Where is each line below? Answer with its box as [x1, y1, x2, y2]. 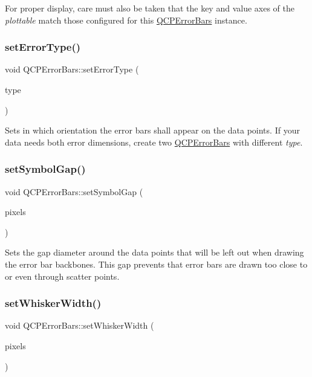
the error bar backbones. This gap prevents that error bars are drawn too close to [5, 257, 308, 270]
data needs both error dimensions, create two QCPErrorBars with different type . [5, 135, 303, 148]
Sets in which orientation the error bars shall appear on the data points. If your [5, 124, 300, 137]
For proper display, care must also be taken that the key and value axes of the [5, 2, 294, 14]
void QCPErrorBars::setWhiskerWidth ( [5, 319, 154, 332]
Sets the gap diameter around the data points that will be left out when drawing [5, 246, 304, 259]
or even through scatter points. [5, 269, 120, 282]
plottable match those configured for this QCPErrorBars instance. [5, 13, 247, 26]
